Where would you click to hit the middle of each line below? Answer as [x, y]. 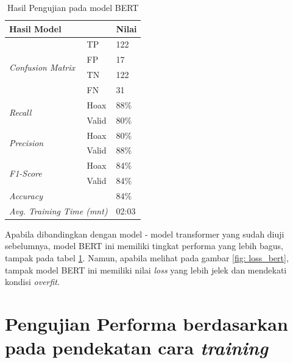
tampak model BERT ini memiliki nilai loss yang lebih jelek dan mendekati [146, 270]
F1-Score [26, 173]
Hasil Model [35, 28]
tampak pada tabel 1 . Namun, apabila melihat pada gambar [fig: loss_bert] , [147, 258]
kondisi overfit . [32, 282]
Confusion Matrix [42, 67]
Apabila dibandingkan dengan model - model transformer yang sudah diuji [145, 234]
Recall [20, 112]
